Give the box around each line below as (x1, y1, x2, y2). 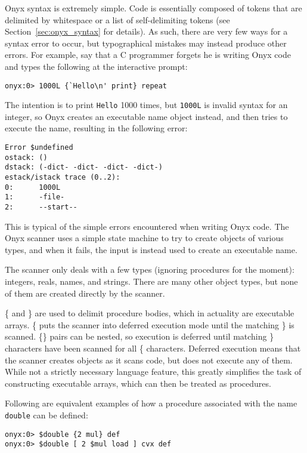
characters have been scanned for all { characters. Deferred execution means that (5, 342, 301, 354)
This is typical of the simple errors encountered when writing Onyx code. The (5, 220, 289, 232)
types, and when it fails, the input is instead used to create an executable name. (5, 243, 297, 255)
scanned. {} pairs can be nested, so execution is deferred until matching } (5, 330, 274, 343)
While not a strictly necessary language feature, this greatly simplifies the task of (5, 365, 302, 378)
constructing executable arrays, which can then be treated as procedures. (5, 377, 271, 389)
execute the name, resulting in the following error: (5, 122, 188, 134)
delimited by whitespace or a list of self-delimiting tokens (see (5, 13, 230, 26)
